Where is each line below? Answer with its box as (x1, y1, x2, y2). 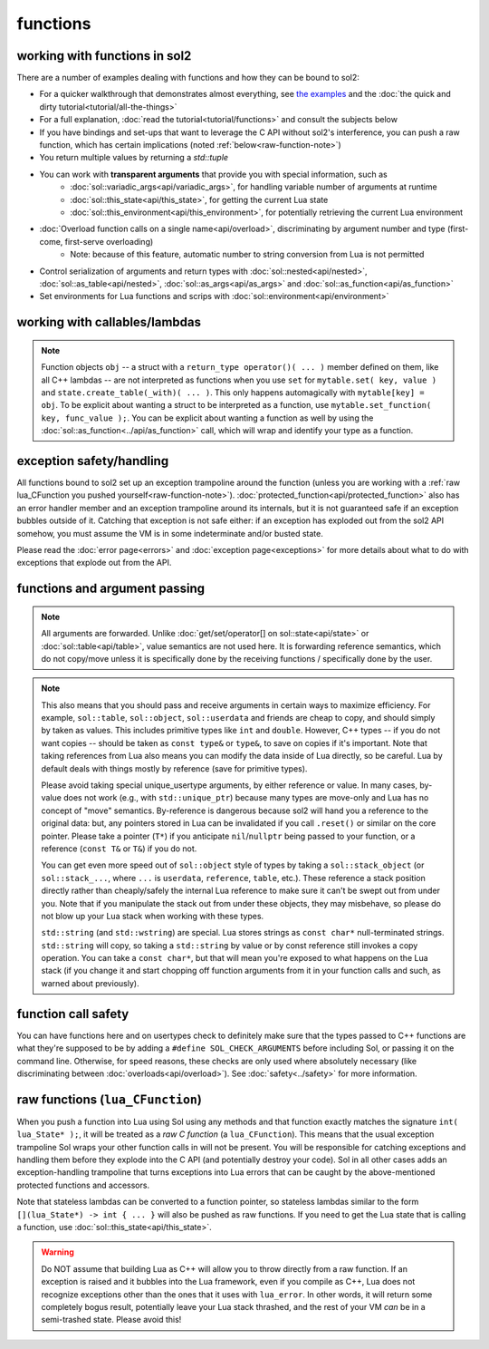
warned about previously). (41, 977, 139, 988)
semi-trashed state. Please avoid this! (41, 1315, 182, 1325)
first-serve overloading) (64, 236, 154, 247)
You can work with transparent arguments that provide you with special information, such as (39, 169, 388, 180)
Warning (41, 1247, 74, 1257)
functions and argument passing (16, 581, 206, 597)
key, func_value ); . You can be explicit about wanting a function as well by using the (41, 412, 374, 423)
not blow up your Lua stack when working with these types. (41, 910, 264, 921)
